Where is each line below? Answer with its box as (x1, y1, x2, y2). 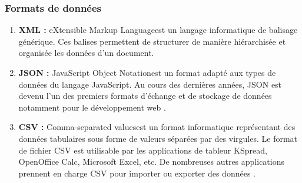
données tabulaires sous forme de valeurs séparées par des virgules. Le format (18, 132, 298, 144)
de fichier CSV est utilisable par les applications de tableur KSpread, (18, 144, 267, 156)
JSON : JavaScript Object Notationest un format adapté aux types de (18, 66, 276, 78)
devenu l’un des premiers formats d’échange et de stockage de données (18, 89, 272, 102)
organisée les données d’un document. (18, 46, 154, 59)
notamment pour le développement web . (18, 101, 166, 113)
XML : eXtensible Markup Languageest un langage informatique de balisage (18, 24, 298, 36)
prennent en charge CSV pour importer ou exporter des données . (18, 167, 255, 179)
